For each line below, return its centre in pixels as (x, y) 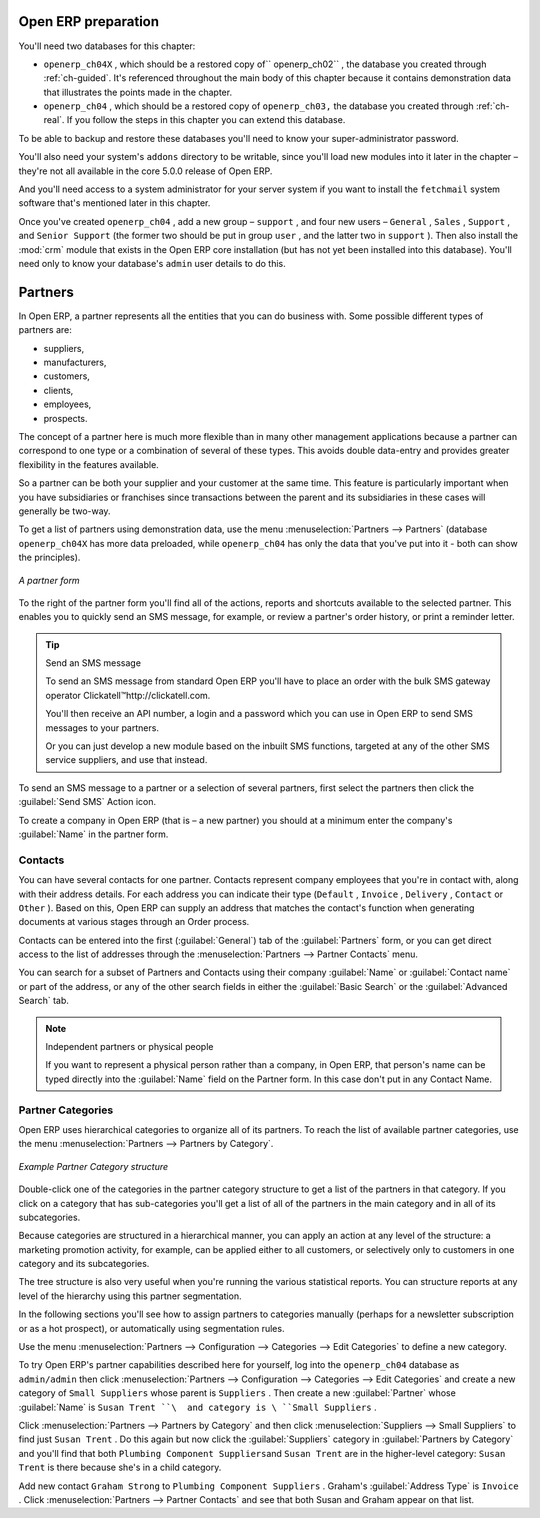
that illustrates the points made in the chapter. (138, 92)
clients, (58, 390)
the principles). (49, 557)
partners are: (45, 330)
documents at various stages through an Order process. (134, 922)
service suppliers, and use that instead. (126, 760)
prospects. (65, 418)
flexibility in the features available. (88, 464)
